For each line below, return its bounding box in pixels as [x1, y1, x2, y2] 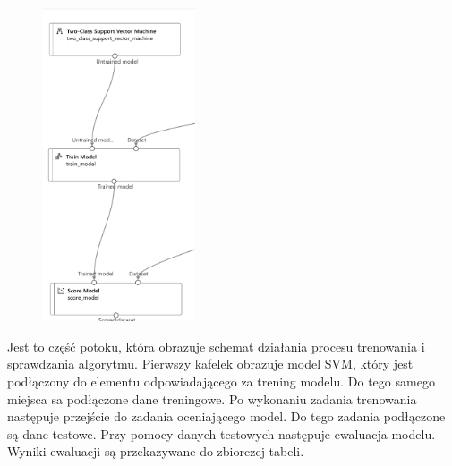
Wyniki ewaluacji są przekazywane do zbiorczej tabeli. [7, 442, 304, 461]
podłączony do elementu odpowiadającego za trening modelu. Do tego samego [7, 372, 435, 391]
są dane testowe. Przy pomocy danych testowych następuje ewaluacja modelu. [7, 424, 436, 443]
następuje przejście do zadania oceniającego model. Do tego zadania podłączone [7, 407, 446, 426]
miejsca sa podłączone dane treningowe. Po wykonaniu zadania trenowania [7, 389, 417, 408]
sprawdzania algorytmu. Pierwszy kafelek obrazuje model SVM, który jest [7, 354, 414, 373]
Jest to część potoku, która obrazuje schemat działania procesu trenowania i [7, 336, 425, 355]
